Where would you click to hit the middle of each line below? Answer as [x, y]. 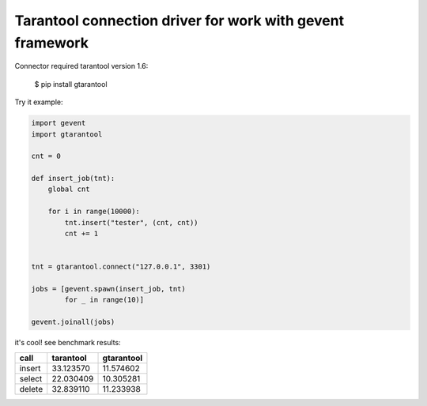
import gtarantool [67, 134]
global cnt [69, 189]
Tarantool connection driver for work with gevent [179, 21]
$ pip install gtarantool [71, 84]
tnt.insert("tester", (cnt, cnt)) [131, 222]
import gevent [59, 123]
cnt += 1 [81, 234]
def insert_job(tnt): [73, 179]
